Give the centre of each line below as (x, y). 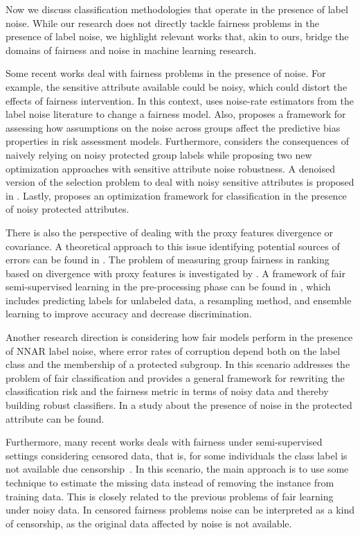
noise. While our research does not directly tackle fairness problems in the (162, 23)
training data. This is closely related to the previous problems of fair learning (170, 496)
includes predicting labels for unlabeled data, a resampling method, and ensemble (179, 300)
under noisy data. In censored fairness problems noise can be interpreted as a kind (180, 510)
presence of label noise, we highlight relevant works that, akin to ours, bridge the (177, 36)
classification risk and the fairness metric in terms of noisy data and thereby (167, 391)
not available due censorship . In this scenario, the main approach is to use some (177, 469)
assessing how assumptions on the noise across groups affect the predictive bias (173, 127)
